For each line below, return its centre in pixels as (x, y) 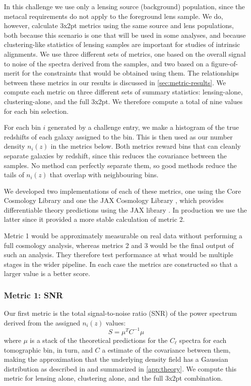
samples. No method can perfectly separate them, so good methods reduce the (120, 165)
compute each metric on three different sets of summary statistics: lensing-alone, (123, 92)
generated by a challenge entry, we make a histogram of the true (143, 127)
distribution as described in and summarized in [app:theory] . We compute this (120, 368)
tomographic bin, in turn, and (48, 349)
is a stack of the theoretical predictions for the (99, 340)
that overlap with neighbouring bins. (104, 175)
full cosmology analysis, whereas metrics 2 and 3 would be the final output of (119, 245)
